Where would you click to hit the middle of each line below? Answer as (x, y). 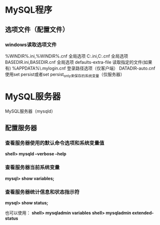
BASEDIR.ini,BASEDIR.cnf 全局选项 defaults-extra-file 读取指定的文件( (74, 62)
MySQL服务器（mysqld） (30, 111)
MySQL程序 (29, 10)
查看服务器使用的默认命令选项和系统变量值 (55, 143)
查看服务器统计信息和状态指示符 (42, 192)
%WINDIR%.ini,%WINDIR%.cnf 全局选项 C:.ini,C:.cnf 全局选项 (67, 56)
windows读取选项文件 (31, 44)
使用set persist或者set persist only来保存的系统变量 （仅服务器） (65, 75)
